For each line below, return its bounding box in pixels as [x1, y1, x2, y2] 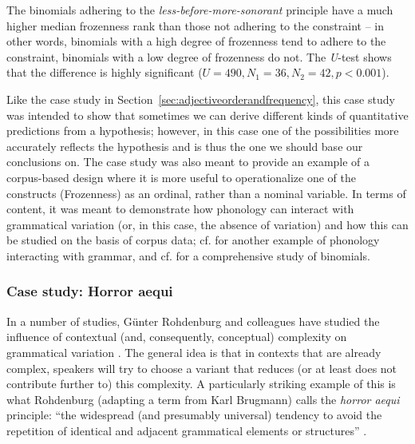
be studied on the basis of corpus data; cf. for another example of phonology [6, 232, 380, 248]
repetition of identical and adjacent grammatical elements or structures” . [6, 422, 367, 438]
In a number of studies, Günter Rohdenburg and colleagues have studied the [6, 312, 380, 329]
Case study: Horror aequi [6, 281, 173, 301]
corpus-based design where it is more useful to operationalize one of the [6, 168, 357, 185]
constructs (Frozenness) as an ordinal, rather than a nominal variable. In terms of [6, 184, 406, 201]
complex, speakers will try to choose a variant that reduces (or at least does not [6, 359, 397, 376]
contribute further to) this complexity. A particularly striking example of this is [6, 375, 396, 392]
